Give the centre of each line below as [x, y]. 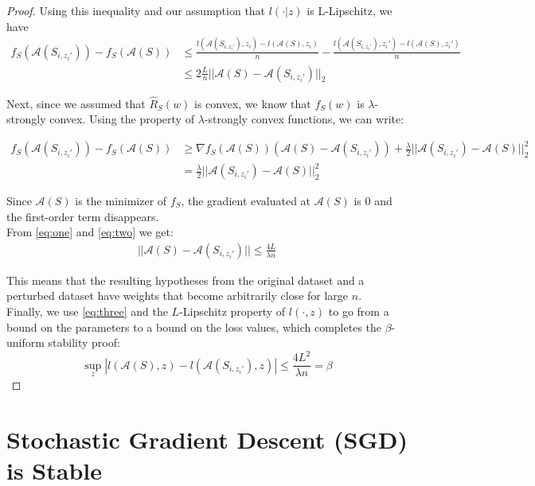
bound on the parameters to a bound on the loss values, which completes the [194, 327]
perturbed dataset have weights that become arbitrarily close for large [178, 295]
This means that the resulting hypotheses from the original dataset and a [185, 280]
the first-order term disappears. [83, 216]
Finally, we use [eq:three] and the [87, 311]
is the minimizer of [121, 201]
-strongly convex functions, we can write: [304, 119]
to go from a [359, 311]
